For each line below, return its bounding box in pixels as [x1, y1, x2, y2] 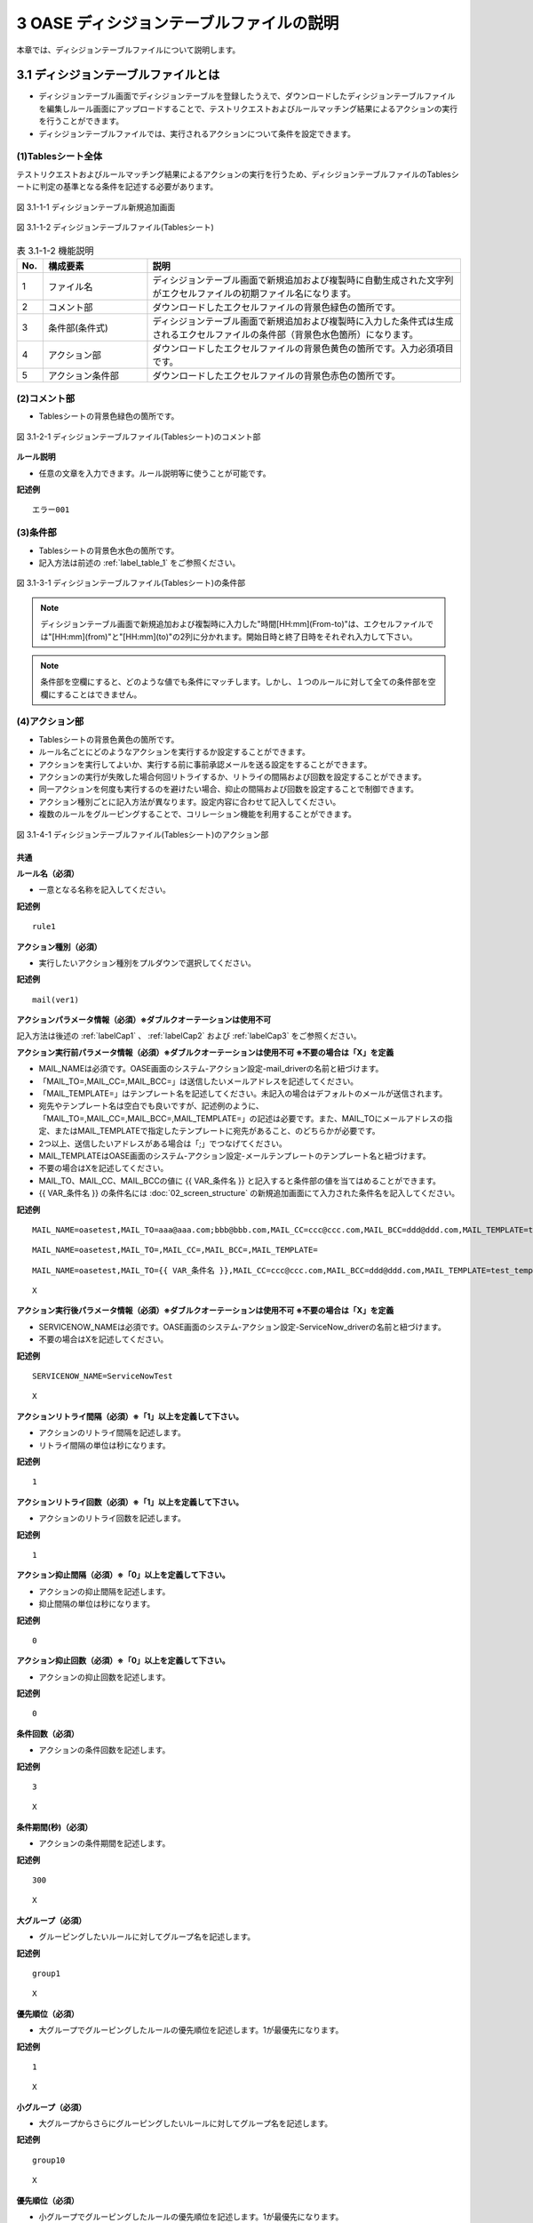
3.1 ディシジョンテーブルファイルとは [16, 68, 220, 83]
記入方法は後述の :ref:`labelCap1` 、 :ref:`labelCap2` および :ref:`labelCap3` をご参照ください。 [16, 1031, 362, 1041]
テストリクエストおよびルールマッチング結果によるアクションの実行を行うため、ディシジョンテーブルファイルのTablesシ [16, 169, 459, 180]
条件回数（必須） [16, 1728, 79, 1738]
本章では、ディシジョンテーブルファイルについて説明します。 [16, 44, 241, 55]
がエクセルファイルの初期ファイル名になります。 [152, 287, 357, 300]
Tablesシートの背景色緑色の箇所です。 [38, 411, 179, 421]
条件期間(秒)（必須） [16, 1821, 93, 1832]
